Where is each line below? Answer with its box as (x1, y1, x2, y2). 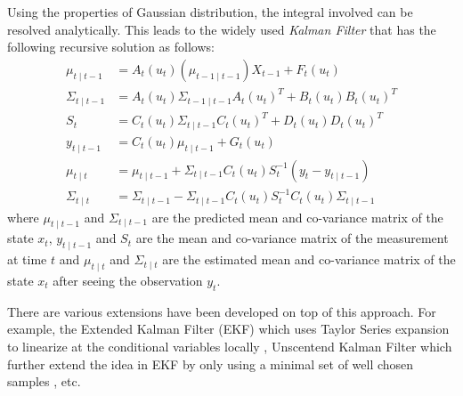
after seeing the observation (53, 271, 203, 290)
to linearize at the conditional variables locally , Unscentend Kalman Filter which (7, 337, 452, 355)
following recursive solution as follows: (7, 37, 215, 56)
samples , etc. (7, 372, 81, 391)
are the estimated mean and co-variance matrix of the (162, 250, 456, 269)
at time (7, 250, 47, 269)
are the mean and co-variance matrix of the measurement (135, 229, 449, 247)
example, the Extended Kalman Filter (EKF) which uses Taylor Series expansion (7, 319, 450, 338)
